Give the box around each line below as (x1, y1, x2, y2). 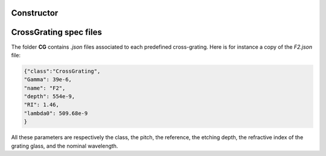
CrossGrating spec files (11, 27, 102, 37)
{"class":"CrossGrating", (24, 67, 101, 75)
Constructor (11, 8, 59, 18)
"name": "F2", (24, 84, 66, 92)
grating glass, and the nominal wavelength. (11, 142, 118, 149)
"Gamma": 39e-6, (24, 76, 72, 83)
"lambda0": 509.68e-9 (24, 110, 88, 117)
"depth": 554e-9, (24, 93, 75, 100)
